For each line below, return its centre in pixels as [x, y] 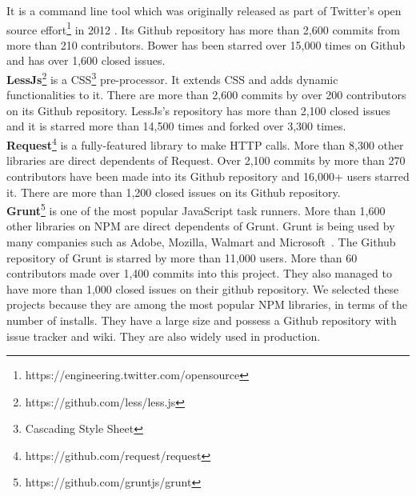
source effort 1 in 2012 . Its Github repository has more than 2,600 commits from [203, 28]
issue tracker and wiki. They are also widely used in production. [164, 336]
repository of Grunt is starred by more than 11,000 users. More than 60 [182, 257]
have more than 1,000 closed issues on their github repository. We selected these [203, 288]
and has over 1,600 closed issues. [86, 60]
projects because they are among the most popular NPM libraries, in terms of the [207, 304]
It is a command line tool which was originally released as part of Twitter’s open [204, 10]
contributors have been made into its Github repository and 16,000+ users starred [208, 176]
